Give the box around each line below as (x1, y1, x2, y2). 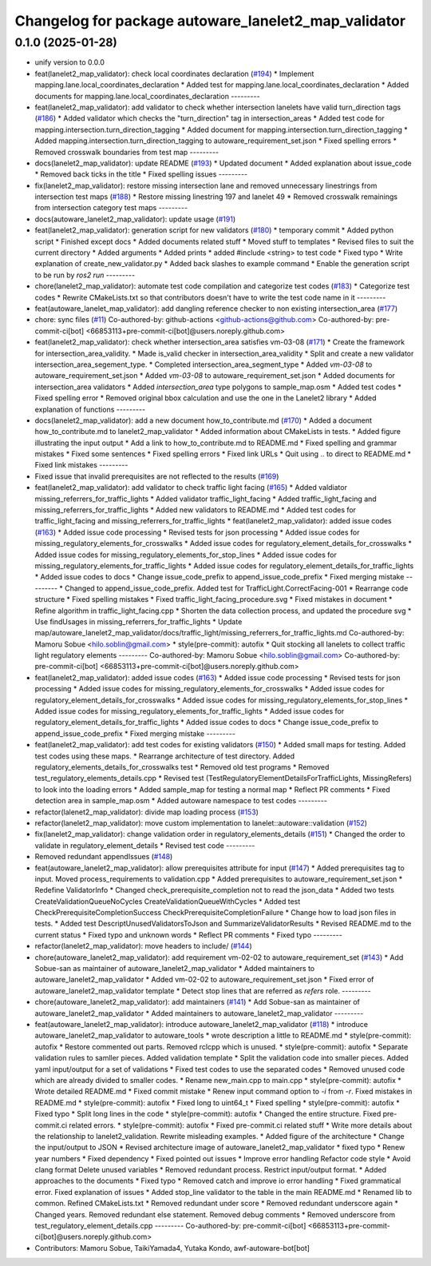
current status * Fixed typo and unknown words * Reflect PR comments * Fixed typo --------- (34, 930, 342, 939)
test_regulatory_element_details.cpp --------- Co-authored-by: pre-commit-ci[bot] (34, 1221, 306, 1231)
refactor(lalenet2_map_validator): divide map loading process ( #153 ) (34, 807, 259, 817)
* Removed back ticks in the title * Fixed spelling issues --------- (34, 169, 247, 179)
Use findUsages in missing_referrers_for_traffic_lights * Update (34, 616, 243, 627)
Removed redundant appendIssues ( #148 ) (34, 852, 173, 862)
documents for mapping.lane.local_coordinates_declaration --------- (34, 91, 260, 101)
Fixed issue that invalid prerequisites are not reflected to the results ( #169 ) (34, 472, 279, 481)
